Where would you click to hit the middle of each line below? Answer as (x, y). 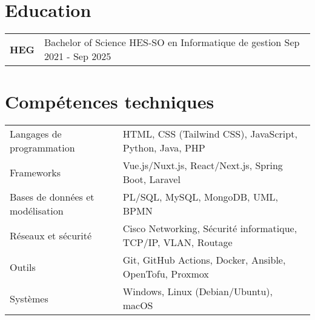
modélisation (37, 211)
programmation (42, 148)
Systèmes (29, 298)
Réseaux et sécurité (51, 235)
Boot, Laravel (151, 179)
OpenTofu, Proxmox (166, 274)
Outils (23, 267)
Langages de (36, 134)
